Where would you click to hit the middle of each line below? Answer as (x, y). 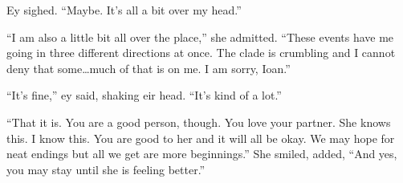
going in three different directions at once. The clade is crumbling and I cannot (201, 53)
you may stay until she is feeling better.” (106, 169)
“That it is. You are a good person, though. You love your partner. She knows (199, 122)
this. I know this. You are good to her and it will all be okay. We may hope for (201, 138)
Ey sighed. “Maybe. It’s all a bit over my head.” (124, 10)
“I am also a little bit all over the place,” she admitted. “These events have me (200, 37)
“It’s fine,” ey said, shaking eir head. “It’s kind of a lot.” (144, 95)
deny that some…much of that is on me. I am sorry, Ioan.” (149, 68)
